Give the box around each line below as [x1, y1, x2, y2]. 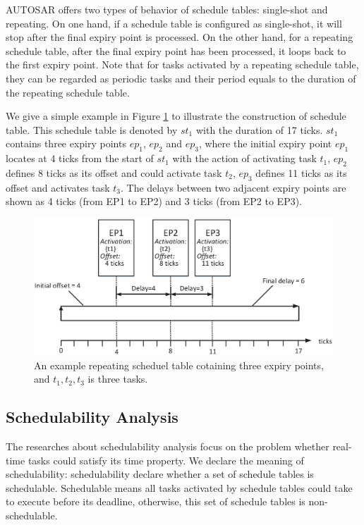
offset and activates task [6, 180, 110, 194]
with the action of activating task [172, 151, 317, 166]
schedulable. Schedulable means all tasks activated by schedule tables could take [6, 480, 353, 495]
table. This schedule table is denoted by [6, 122, 178, 137]
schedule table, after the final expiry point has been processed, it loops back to [6, 43, 346, 58]
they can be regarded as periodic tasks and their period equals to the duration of [6, 70, 356, 85]
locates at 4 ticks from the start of [6, 151, 154, 166]
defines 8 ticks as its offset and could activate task [6, 165, 222, 180]
